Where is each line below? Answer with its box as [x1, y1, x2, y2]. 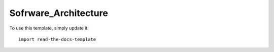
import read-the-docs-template [18, 36, 96, 42]
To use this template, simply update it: [9, 25, 89, 31]
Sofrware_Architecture [9, 7, 109, 18]
